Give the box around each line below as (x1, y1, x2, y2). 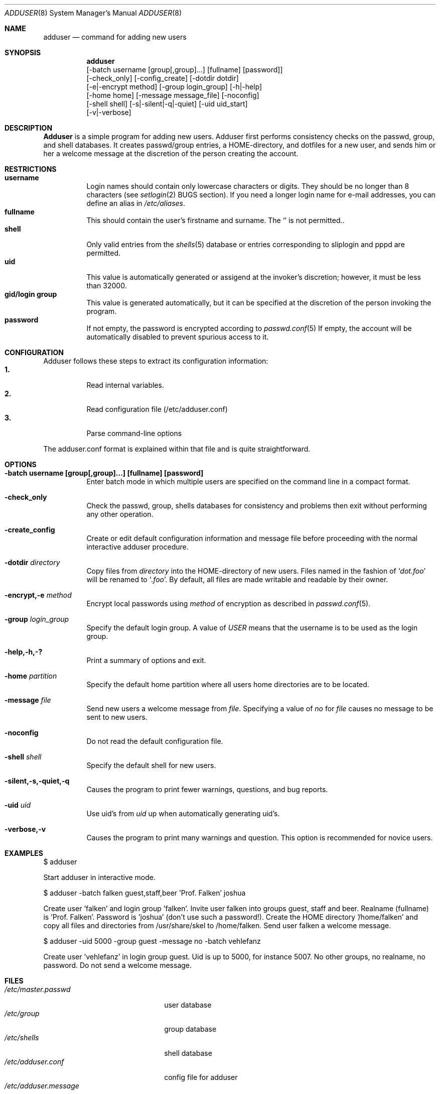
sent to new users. (86, 713, 148, 721)
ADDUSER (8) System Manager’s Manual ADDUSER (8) (5, 9, 182, 17)
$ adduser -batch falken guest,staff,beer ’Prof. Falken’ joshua (43, 889, 246, 897)
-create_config (5, 525, 55, 534)
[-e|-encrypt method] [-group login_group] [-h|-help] (86, 82, 262, 91)
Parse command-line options (86, 429, 182, 437)
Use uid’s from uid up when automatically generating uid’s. (86, 809, 280, 818)
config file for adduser (164, 1073, 238, 1081)
